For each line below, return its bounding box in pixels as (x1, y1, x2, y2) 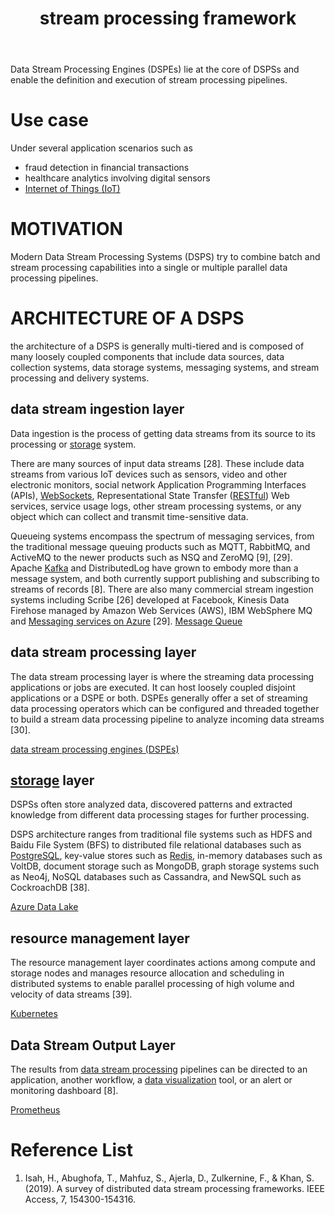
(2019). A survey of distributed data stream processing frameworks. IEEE (24, 1183, 325, 1194)
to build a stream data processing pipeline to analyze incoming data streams (10, 713, 325, 725)
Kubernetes (10, 1008, 58, 1020)
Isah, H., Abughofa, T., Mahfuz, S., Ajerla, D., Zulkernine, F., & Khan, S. (24, 1172, 315, 1184)
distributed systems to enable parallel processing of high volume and (10, 978, 295, 990)
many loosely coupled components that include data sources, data (10, 351, 285, 362)
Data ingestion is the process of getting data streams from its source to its (10, 427, 316, 439)
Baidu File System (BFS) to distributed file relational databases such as (10, 839, 302, 851)
